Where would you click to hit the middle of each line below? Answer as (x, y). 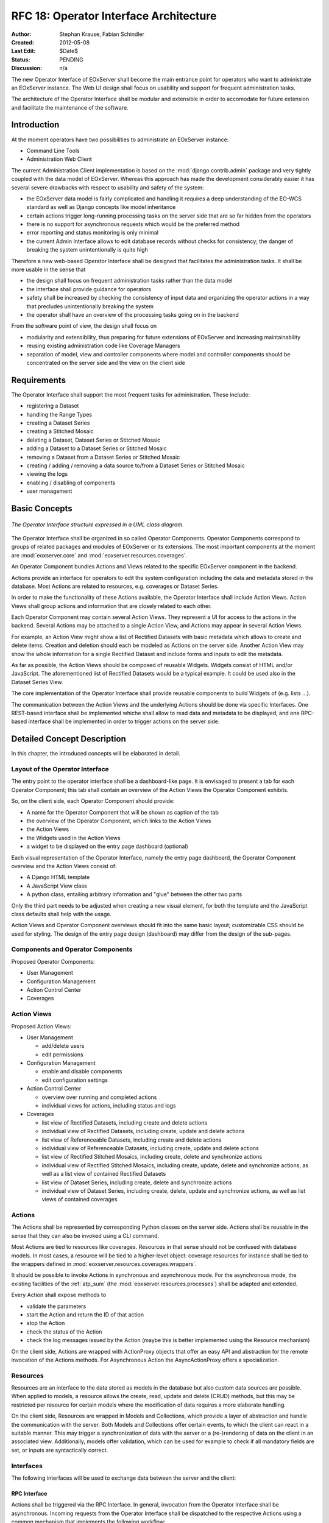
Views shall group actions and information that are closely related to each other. (111, 606)
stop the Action (46, 1323)
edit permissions (62, 1055)
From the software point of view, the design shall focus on (84, 326)
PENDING (71, 59)
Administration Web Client (59, 159)
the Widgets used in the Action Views (74, 838)
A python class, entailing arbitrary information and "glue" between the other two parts (134, 894)
